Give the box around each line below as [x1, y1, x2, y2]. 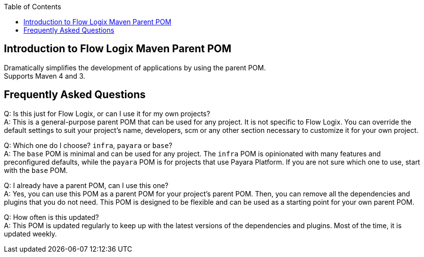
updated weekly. [4, 229, 57, 238]
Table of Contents [4, 2, 62, 11]
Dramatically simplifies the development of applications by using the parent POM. [4, 63, 266, 72]
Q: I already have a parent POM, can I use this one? [4, 181, 169, 190]
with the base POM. [4, 166, 68, 174]
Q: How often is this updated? [4, 213, 99, 221]
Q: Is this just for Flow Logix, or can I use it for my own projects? [4, 109, 211, 118]
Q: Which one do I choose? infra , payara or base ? [4, 141, 172, 150]
